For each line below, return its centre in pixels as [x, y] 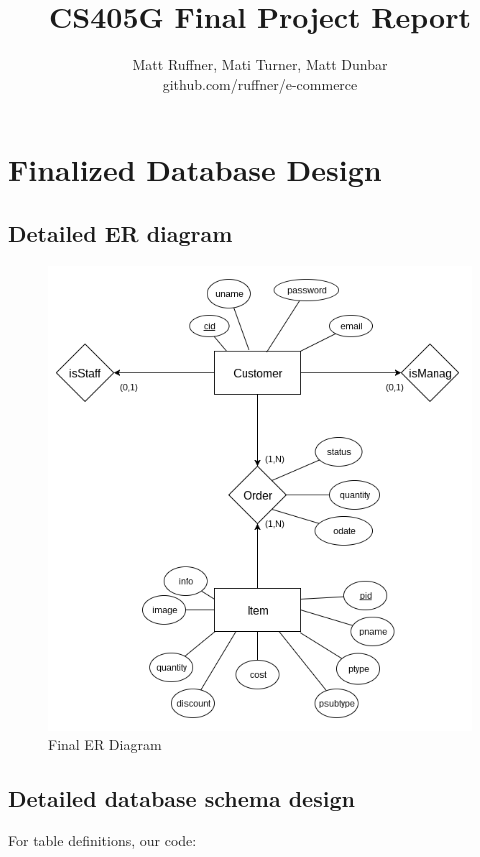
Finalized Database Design [195, 169]
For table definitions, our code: [102, 840]
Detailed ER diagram [120, 232]
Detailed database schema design [181, 798]
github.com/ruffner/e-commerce [260, 83]
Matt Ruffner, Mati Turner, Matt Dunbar [260, 64]
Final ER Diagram [105, 744]
